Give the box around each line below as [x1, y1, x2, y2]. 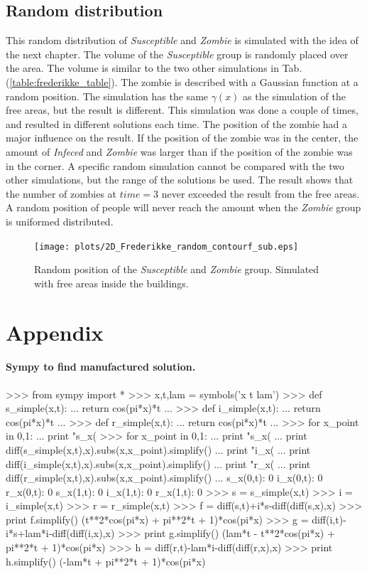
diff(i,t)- [312, 511, 346, 526]
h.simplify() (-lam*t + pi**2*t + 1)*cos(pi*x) [6, 553, 206, 568]
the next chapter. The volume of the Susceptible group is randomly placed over [6, 46, 349, 61]
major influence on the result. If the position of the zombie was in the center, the [6, 130, 358, 145]
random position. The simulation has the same [6, 88, 209, 103]
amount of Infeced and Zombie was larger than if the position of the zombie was [6, 144, 353, 159]
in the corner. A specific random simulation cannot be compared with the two [6, 158, 345, 173]
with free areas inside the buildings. [34, 275, 189, 290]
